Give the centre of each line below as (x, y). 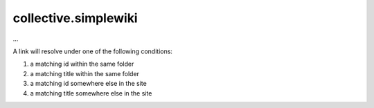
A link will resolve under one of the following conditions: (93, 51)
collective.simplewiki (75, 18)
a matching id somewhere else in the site (88, 84)
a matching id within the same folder (82, 64)
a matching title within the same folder (85, 73)
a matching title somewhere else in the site (91, 93)
